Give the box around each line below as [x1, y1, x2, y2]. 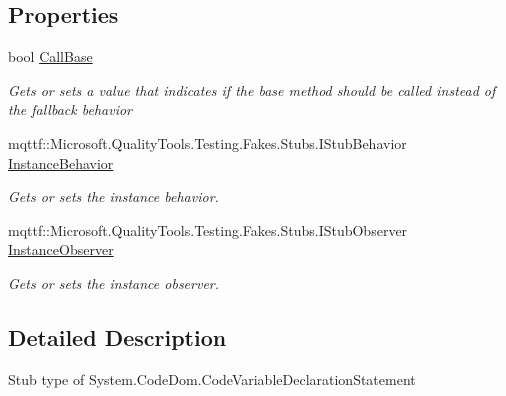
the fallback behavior [8, 99, 132, 120]
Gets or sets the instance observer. [8, 272, 220, 293]
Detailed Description [8, 321, 227, 352]
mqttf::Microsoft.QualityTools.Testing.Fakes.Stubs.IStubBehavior [8, 132, 407, 153]
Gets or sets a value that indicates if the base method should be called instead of [8, 79, 496, 100]
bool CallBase [8, 46, 93, 67]
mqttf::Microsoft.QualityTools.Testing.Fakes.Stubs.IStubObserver [8, 219, 408, 240]
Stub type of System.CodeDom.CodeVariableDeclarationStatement [8, 368, 416, 389]
